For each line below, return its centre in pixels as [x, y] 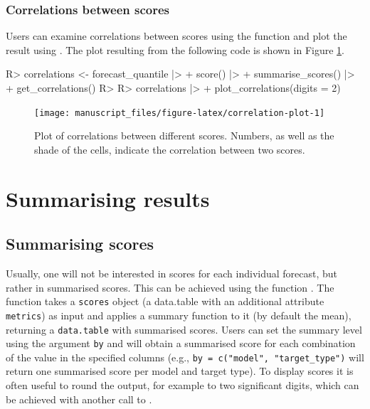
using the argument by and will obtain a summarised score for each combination [181, 343]
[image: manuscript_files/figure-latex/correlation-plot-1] [180, 113]
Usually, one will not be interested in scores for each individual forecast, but [172, 273]
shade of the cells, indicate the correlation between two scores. [170, 149]
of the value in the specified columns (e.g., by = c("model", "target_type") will [185, 357]
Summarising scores [80, 244]
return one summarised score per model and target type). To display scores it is [180, 371]
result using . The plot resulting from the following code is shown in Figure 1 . [175, 49]
